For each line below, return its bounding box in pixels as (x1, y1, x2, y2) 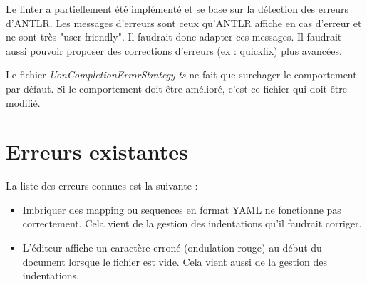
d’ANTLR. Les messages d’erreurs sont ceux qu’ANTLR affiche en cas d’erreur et (6, 15, 362, 30)
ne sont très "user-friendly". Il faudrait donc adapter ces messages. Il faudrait (6, 29, 342, 44)
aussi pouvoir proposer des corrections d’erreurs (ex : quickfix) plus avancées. (6, 43, 342, 58)
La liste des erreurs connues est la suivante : (6, 178, 198, 193)
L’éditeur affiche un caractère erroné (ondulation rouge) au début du (22, 240, 322, 255)
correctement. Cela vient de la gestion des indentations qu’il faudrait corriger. (22, 216, 362, 231)
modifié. (6, 95, 41, 110)
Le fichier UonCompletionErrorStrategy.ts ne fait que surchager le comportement (6, 67, 357, 82)
